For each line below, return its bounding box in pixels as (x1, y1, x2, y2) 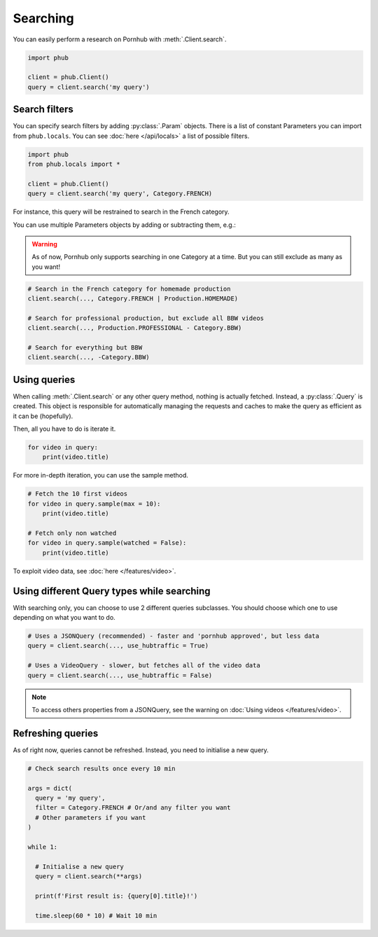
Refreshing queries (13, 727, 99, 739)
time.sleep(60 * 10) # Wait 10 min (35, 911, 157, 919)
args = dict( (27, 784, 73, 792)
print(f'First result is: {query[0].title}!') (35, 891, 198, 900)
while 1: (27, 842, 58, 851)
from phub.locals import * (27, 160, 120, 168)
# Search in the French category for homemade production (27, 284, 231, 293)
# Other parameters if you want (35, 813, 146, 821)
